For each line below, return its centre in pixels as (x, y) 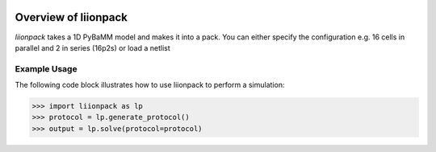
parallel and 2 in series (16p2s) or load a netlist (93, 47)
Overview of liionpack (71, 17)
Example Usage (46, 68)
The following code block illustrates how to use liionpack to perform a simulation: (150, 85)
